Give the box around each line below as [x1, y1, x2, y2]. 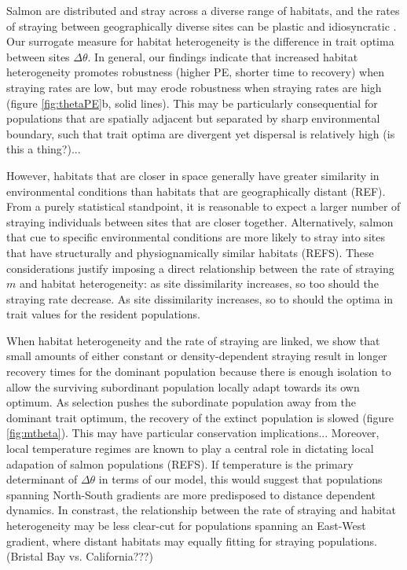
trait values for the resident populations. [6, 306, 200, 322]
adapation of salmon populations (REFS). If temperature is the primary [6, 455, 354, 472]
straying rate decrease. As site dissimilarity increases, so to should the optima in [6, 290, 394, 307]
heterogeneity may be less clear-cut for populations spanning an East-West [6, 517, 366, 533]
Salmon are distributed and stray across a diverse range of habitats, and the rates [6, 2, 400, 18]
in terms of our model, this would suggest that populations [98, 471, 383, 487]
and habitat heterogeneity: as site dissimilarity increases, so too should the [19, 275, 379, 292]
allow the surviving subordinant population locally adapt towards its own [6, 378, 360, 395]
